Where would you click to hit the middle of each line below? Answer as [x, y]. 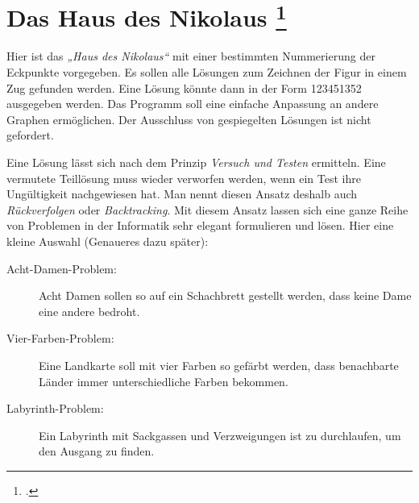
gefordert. [30, 135]
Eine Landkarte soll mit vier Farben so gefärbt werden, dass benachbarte [219, 365]
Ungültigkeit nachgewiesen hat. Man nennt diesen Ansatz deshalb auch [182, 194]
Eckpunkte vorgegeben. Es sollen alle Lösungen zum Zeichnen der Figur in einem [207, 72]
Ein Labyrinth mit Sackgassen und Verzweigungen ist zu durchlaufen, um [220, 435]
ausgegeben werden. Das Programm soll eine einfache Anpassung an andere [193, 104]
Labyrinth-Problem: [55, 408]
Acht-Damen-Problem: [62, 268]
